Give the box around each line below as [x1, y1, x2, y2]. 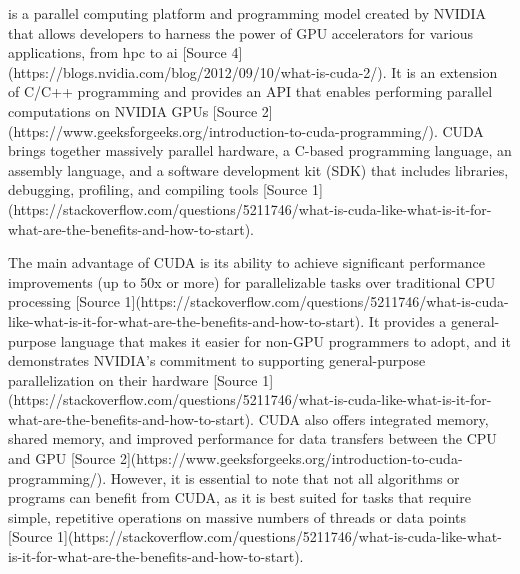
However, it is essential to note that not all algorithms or [110, 467, 460, 488]
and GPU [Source [8, 448, 116, 469]
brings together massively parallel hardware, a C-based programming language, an [8, 140, 512, 161]
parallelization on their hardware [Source [8, 369, 258, 390]
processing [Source [8, 291, 120, 312]
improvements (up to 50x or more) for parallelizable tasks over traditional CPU [8, 271, 496, 292]
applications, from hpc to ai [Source [8, 42, 227, 63]
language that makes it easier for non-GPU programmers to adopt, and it [60, 330, 511, 351]
